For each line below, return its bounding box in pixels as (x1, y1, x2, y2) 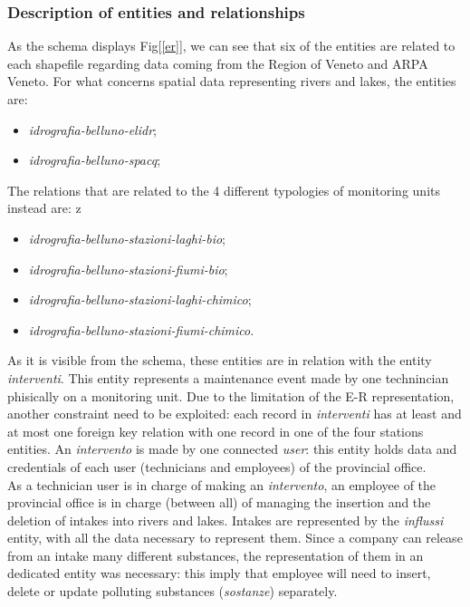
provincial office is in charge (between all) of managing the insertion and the (7, 493, 431, 512)
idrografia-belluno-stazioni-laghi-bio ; (28, 228, 225, 247)
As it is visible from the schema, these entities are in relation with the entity (7, 351, 432, 370)
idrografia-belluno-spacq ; (28, 150, 161, 169)
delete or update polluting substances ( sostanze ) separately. (7, 582, 338, 601)
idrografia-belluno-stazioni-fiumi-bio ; (28, 259, 228, 278)
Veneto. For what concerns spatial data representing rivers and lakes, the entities (7, 72, 456, 91)
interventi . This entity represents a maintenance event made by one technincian (7, 368, 449, 387)
